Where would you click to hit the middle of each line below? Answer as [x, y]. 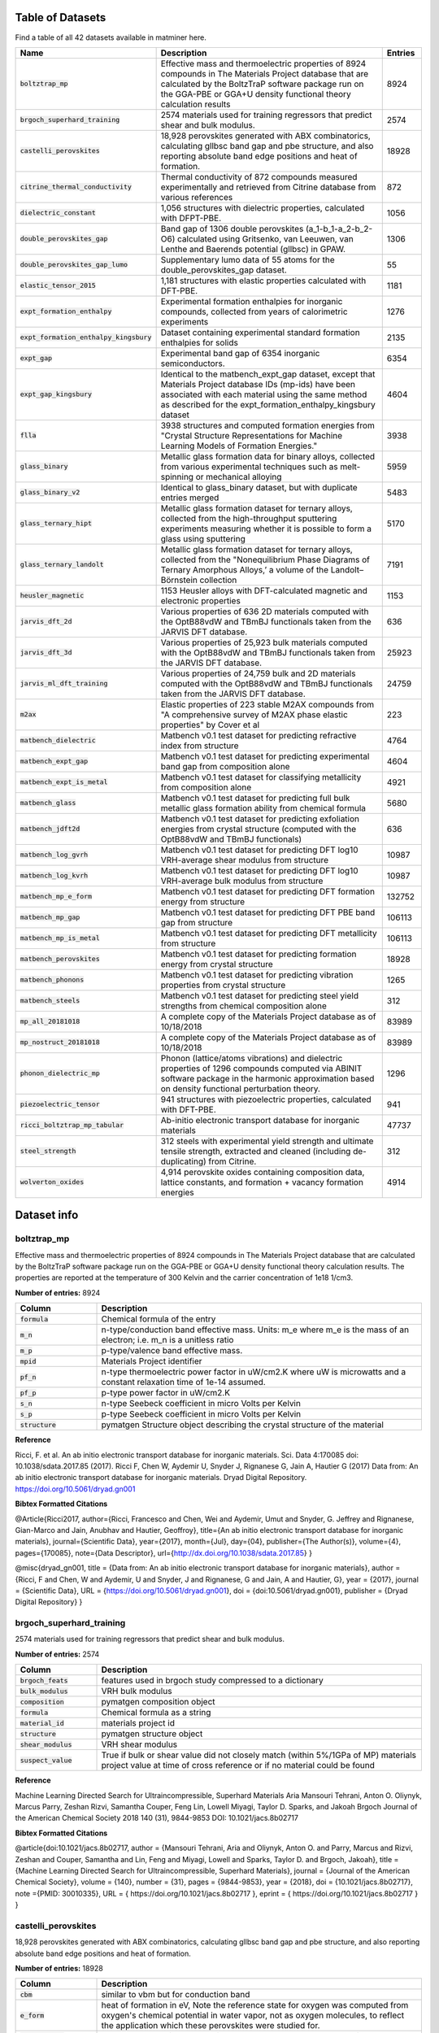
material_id [42, 1723]
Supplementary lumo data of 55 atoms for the [248, 259]
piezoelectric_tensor [60, 1105]
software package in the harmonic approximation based [267, 1078]
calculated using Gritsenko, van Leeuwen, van [265, 238]
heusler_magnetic [52, 596]
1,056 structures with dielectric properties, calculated [263, 207]
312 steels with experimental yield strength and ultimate [267, 1141]
